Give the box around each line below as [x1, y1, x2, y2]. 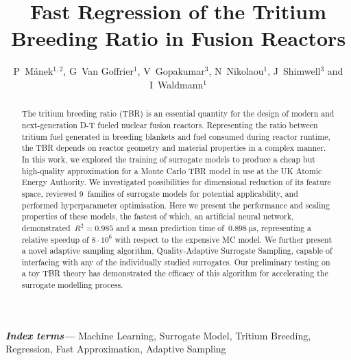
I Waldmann [149, 77, 204, 91]
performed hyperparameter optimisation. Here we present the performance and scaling [21, 199, 330, 211]
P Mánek [13, 64, 53, 78]
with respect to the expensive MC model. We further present [114, 233, 332, 245]
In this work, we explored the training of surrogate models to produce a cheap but [21, 153, 315, 165]
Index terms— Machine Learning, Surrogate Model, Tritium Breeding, [5, 328, 311, 342]
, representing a [256, 221, 312, 233]
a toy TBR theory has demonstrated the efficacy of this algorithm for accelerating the [21, 267, 328, 279]
